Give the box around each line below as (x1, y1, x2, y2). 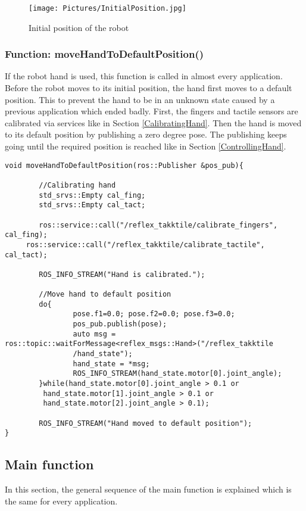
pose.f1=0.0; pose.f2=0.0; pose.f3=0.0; (73, 310, 235, 319)
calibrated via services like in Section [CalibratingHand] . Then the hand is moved (5, 116, 302, 129)
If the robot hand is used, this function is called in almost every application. (5, 70, 283, 82)
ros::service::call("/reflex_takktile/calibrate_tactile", (26, 240, 265, 249)
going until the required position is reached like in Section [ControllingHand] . (5, 140, 286, 152)
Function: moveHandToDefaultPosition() (5, 46, 204, 61)
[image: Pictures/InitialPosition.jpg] (29, 4, 186, 13)
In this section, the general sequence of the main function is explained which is (5, 483, 292, 496)
